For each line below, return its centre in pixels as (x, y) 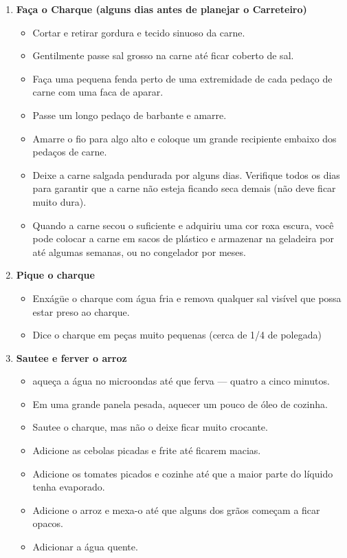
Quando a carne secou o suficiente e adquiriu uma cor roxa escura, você (183, 225)
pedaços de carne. (70, 152)
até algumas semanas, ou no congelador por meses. (139, 251)
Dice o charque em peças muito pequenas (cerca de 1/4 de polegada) (177, 335)
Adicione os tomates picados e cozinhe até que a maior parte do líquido (183, 473)
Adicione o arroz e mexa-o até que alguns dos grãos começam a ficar (176, 509)
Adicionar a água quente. (85, 547)
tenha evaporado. (69, 487)
